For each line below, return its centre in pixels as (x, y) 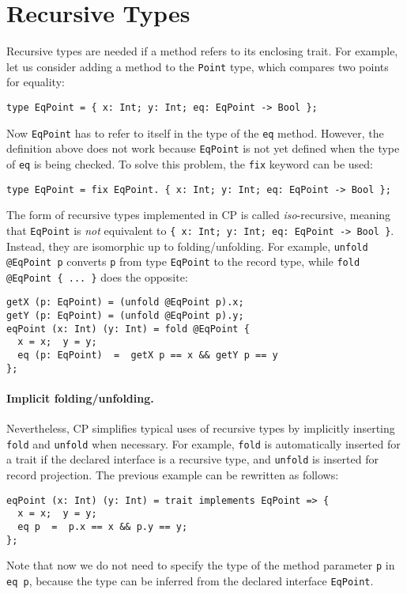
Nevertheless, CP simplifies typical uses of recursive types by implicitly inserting (201, 428)
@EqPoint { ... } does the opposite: (97, 276)
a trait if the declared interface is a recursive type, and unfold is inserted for (192, 459)
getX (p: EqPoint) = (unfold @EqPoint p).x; (125, 303)
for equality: (36, 82)
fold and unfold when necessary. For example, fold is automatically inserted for (203, 443)
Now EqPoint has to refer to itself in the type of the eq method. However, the (195, 132)
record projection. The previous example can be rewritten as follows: (173, 475)
